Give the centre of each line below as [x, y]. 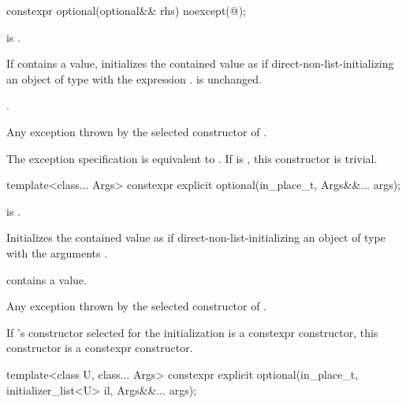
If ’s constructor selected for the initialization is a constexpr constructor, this [192, 332]
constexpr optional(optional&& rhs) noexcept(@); [127, 10]
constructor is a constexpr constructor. [100, 348]
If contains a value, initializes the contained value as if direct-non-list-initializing [200, 63]
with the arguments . [57, 252]
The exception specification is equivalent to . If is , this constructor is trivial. [192, 158]
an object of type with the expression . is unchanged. [134, 78]
